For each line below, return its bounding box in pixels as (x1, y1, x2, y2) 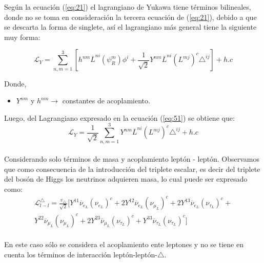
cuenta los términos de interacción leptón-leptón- (4, 249, 157, 259)
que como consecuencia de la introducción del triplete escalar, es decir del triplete (4, 163, 260, 174)
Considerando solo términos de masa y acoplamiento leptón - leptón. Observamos (4, 154, 259, 164)
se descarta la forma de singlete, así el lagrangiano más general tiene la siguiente (4, 21, 257, 32)
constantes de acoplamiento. (62, 95, 150, 106)
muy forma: (4, 31, 40, 42)
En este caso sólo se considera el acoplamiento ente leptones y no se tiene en (4, 239, 243, 250)
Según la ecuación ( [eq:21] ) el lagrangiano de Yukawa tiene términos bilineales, (4, 2, 251, 12)
